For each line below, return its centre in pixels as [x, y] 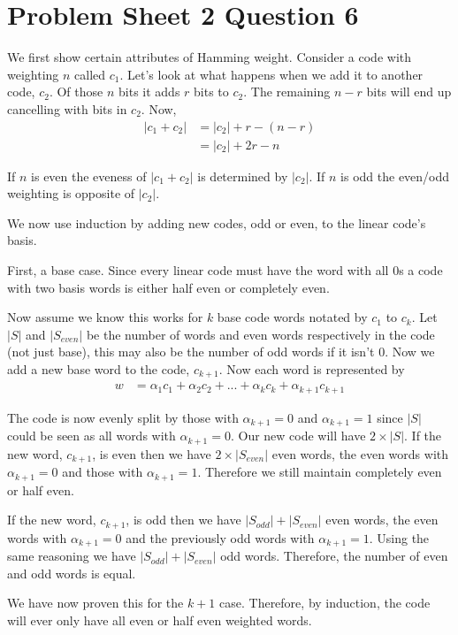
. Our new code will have [298, 436]
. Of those [76, 92]
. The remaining [287, 92]
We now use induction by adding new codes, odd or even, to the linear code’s [217, 222]
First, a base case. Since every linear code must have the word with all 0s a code [225, 269]
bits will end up [409, 92]
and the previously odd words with [220, 537]
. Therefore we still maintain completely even [320, 472]
